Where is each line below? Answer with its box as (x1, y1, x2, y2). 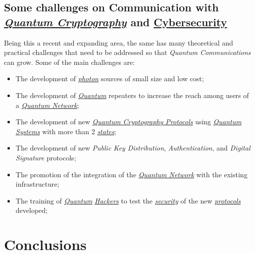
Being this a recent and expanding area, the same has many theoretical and (4, 37, 233, 48)
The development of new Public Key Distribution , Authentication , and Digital (15, 143, 251, 153)
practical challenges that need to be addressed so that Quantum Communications (4, 47, 251, 57)
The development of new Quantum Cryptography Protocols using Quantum (15, 116, 242, 127)
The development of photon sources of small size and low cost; (15, 73, 204, 84)
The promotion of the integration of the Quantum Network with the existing (15, 169, 248, 179)
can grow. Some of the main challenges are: (4, 56, 135, 67)
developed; (15, 205, 48, 215)
